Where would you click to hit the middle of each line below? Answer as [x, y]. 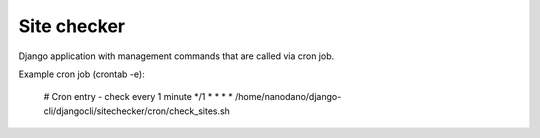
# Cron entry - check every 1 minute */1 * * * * [138, 97]
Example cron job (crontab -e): [81, 74]
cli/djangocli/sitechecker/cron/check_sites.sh [136, 111]
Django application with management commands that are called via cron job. [176, 56]
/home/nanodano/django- [288, 97]
